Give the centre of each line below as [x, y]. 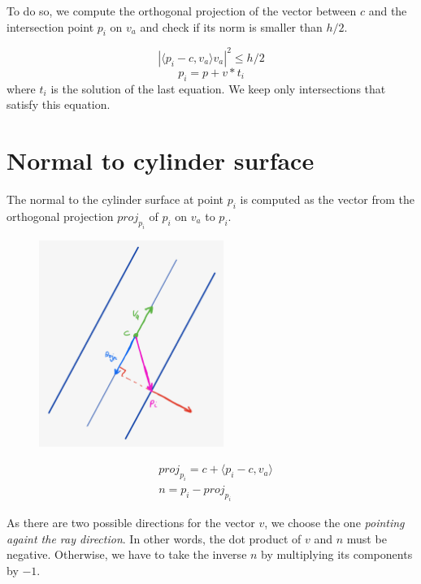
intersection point [50, 26]
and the [388, 11]
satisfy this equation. [59, 104]
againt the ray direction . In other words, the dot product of [154, 538]
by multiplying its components [337, 554]
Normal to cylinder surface [161, 160]
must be [367, 538]
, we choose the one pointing [334, 523]
